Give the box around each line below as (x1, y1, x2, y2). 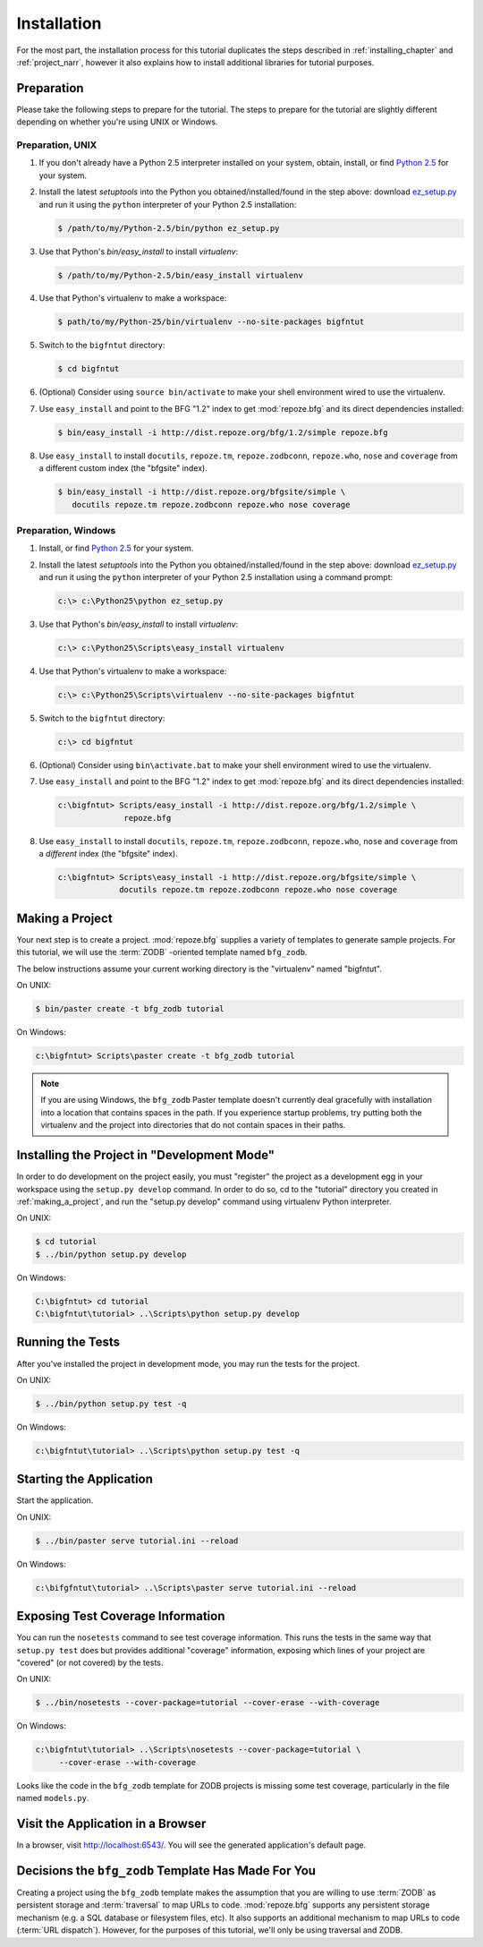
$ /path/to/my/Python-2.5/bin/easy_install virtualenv (57, 269, 303, 280)
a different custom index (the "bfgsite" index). (38, 463, 208, 474)
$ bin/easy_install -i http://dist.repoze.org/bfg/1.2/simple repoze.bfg (57, 427, 388, 438)
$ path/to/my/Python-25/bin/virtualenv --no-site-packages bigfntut (57, 317, 365, 327)
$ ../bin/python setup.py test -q (35, 1398, 187, 1409)
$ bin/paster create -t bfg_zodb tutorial (35, 1003, 225, 1014)
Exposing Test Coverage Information (16, 1609, 225, 1624)
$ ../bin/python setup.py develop (35, 1249, 187, 1260)
